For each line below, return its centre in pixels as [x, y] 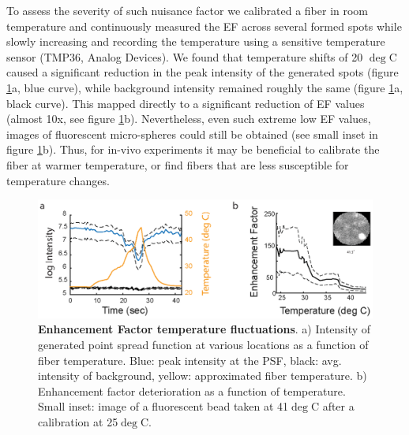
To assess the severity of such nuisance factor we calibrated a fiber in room [188, 10]
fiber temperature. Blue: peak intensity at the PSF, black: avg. [190, 360]
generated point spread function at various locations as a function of [203, 345]
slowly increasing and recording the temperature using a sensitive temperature [196, 41]
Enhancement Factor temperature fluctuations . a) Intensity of [204, 329]
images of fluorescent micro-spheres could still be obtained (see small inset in [192, 134]
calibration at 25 [78, 422]
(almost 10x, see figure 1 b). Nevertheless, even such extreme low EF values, [189, 119]
